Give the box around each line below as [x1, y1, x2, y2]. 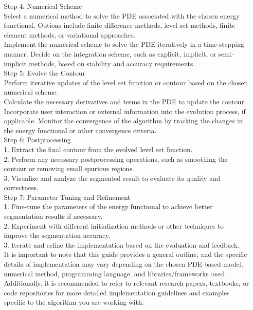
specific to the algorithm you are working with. [4, 297, 144, 307]
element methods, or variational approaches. [4, 29, 136, 39]
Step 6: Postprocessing [4, 135, 71, 145]
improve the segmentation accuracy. [4, 230, 110, 240]
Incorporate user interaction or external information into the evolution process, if [4, 106, 246, 116]
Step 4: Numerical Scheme [4, 1, 82, 11]
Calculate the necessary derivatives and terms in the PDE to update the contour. [4, 96, 246, 106]
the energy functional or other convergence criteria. [4, 125, 157, 135]
